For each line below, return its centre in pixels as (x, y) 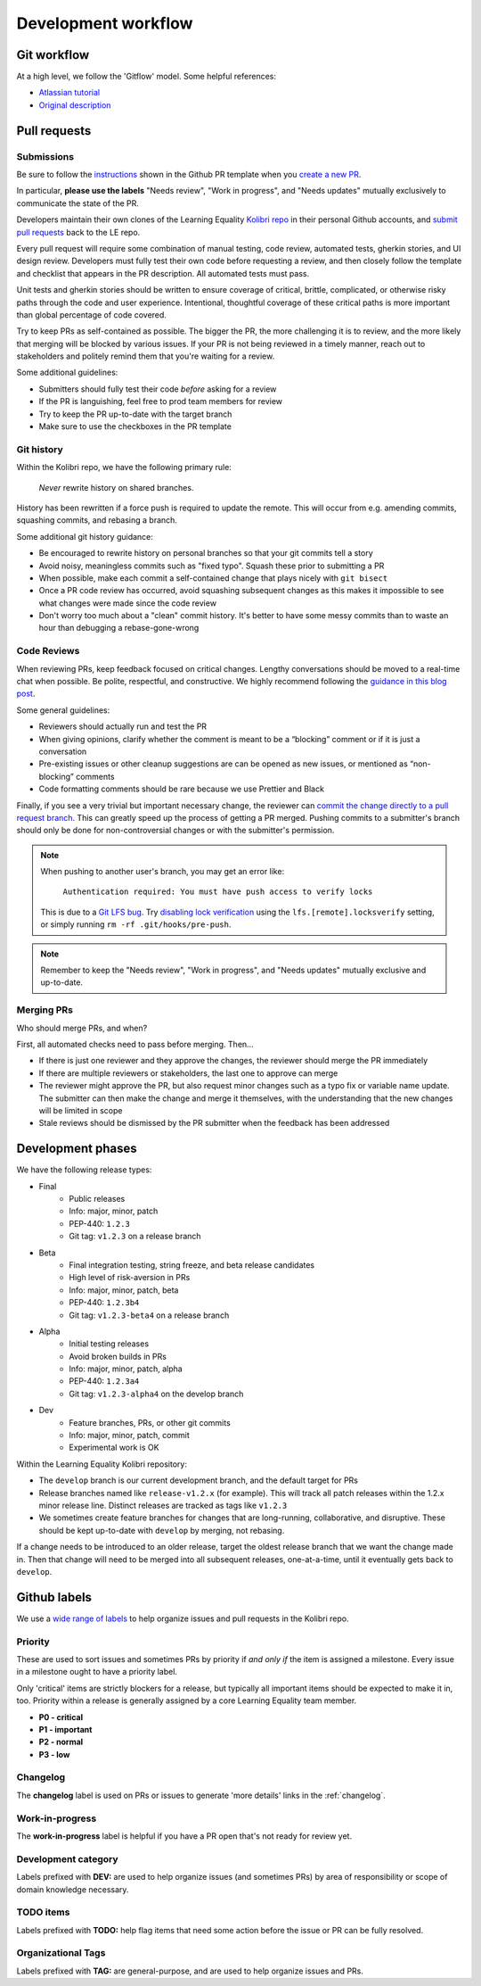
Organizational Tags (61, 1953)
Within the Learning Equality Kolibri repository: (102, 1464)
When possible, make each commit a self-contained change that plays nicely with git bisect (213, 578)
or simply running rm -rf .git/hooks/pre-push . (136, 924)
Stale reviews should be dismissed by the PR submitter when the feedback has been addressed (214, 1123)
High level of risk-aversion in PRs (130, 1278)
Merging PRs (45, 1010)
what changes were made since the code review (128, 603)
